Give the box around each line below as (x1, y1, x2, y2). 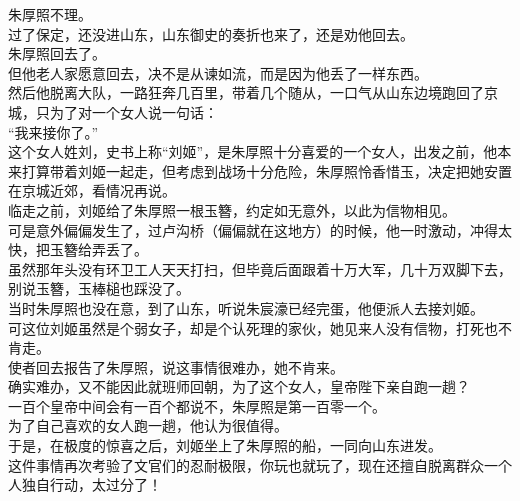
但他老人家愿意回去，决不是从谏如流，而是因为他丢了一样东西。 (8, 62, 428, 83)
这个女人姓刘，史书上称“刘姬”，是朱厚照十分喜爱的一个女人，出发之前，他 (8, 141, 498, 162)
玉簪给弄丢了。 (49, 239, 148, 260)
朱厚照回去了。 (8, 43, 106, 64)
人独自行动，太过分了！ (8, 474, 162, 495)
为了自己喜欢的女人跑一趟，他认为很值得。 (8, 415, 288, 436)
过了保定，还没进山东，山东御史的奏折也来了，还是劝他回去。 (8, 23, 414, 44)
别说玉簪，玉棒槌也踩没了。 (8, 278, 190, 299)
